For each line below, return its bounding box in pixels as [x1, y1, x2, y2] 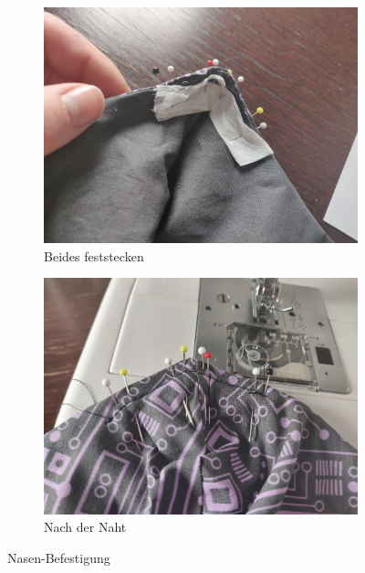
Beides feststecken [44, 246, 144, 265]
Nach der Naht [44, 517, 127, 536]
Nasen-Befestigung [7, 547, 110, 567]
